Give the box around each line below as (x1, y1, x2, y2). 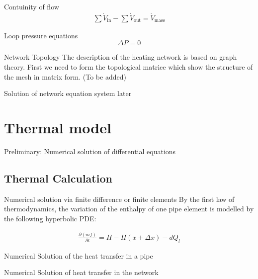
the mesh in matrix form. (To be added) (4, 71, 126, 82)
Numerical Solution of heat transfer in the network (4, 267, 159, 278)
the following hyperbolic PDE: (4, 213, 96, 223)
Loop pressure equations (4, 30, 78, 40)
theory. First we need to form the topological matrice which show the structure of (4, 62, 253, 72)
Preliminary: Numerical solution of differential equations (4, 146, 176, 156)
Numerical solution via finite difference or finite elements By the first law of (4, 193, 235, 204)
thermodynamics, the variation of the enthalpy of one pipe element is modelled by (4, 203, 254, 214)
